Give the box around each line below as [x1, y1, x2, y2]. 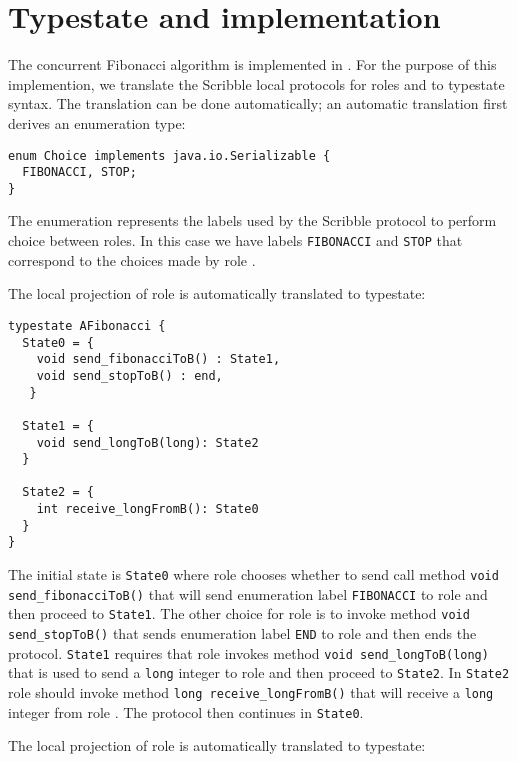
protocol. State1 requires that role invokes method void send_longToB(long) [8, 642, 489, 663]
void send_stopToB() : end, [36, 368, 223, 383]
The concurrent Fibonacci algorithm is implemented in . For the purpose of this [8, 54, 497, 75]
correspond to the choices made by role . [8, 249, 256, 270]
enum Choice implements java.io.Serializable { [8, 148, 331, 163]
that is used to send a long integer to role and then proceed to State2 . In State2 [8, 662, 510, 683]
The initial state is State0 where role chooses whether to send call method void [8, 564, 499, 585]
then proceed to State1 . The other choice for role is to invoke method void [8, 603, 470, 624]
